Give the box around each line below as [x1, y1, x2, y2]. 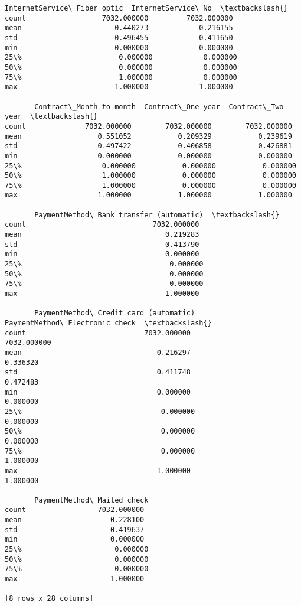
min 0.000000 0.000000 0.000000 [5, 151, 292, 160]
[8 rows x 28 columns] [5, 594, 94, 603]
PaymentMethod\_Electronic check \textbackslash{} [5, 319, 212, 327]
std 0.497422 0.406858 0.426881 [5, 142, 292, 151]
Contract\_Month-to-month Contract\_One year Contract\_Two [34, 102, 284, 111]
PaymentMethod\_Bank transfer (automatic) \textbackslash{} [34, 210, 280, 219]
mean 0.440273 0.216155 [5, 24, 233, 32]
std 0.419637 [5, 525, 145, 534]
